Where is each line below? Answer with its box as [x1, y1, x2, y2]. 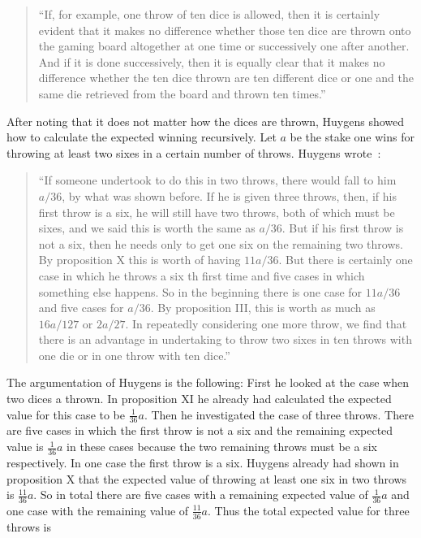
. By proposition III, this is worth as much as [150, 299, 376, 316]
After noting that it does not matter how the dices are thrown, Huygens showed [6, 112, 405, 129]
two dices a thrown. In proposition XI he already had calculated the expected [6, 390, 392, 407]
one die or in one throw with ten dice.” [38, 346, 230, 363]
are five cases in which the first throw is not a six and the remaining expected [6, 422, 393, 439]
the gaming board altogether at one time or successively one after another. [38, 37, 410, 54]
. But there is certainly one [278, 251, 413, 268]
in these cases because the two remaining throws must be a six [67, 438, 377, 455]
